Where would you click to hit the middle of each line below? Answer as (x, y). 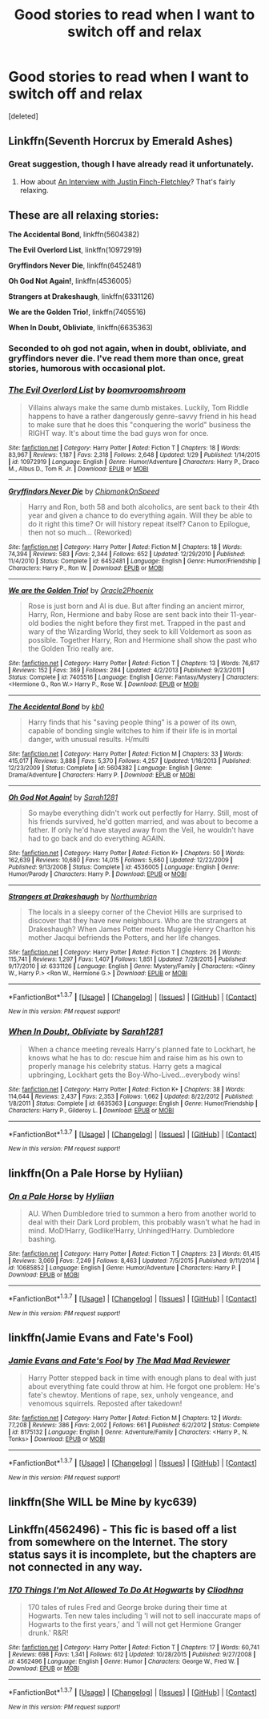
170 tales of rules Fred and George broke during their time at (127, 1608)
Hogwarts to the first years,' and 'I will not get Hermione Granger (134, 1624)
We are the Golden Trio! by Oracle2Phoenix (81, 590)
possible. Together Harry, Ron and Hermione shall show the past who (143, 640)
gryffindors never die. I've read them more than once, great (126, 358)
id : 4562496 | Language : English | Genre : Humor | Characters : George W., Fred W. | (124, 1662)
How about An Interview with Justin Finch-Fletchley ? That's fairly (128, 181)
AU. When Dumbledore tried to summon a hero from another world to (142, 1213)
